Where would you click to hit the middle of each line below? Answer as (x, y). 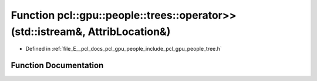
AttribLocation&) (129, 31)
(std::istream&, (48, 31)
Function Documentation (57, 66)
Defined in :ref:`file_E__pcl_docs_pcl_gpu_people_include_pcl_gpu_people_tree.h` (124, 49)
